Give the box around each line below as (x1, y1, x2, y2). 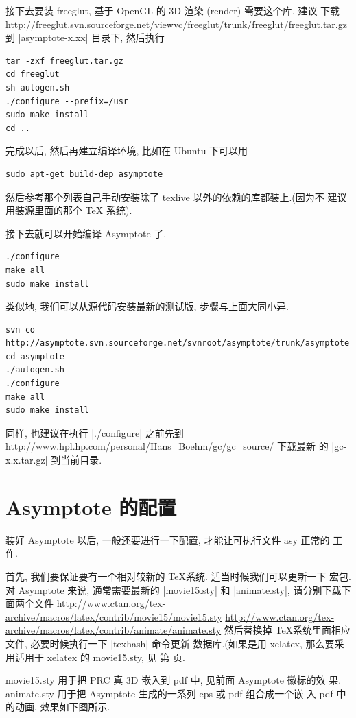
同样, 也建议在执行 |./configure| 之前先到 (5, 425, 184, 440)
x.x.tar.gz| (5, 453, 48, 467)
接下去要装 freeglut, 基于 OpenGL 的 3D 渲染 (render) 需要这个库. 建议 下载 (5, 3, 340, 17)
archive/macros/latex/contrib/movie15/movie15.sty (5, 609, 222, 623)
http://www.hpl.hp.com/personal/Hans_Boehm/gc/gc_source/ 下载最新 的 (5, 439, 329, 453)
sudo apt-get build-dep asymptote (5, 169, 163, 179)
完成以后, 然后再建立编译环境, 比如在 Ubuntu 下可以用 (5, 143, 248, 158)
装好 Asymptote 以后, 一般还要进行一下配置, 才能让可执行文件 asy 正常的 (5, 532, 330, 547)
